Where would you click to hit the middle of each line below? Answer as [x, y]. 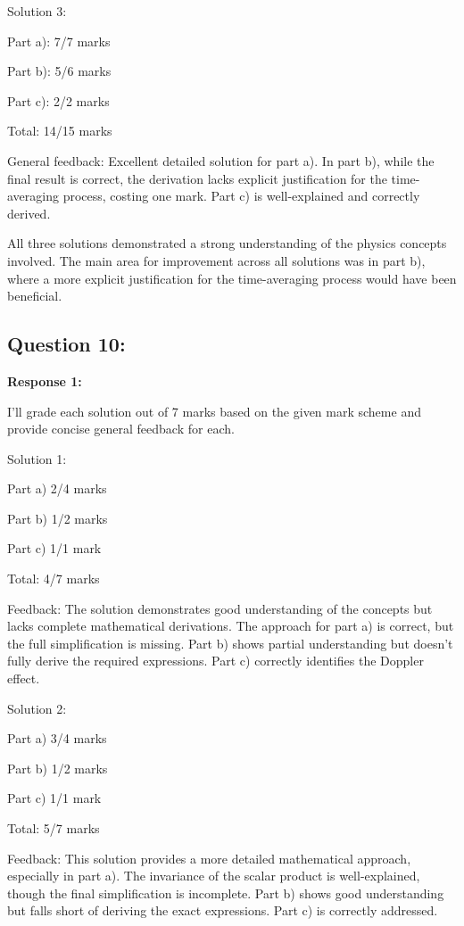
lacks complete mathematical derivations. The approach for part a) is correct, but [231, 626]
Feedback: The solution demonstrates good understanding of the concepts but [220, 608]
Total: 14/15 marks [60, 131]
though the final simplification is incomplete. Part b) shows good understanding [226, 893]
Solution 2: [37, 708]
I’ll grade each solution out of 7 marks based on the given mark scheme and [214, 411]
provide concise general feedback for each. [121, 429]
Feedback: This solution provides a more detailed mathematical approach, [209, 858]
